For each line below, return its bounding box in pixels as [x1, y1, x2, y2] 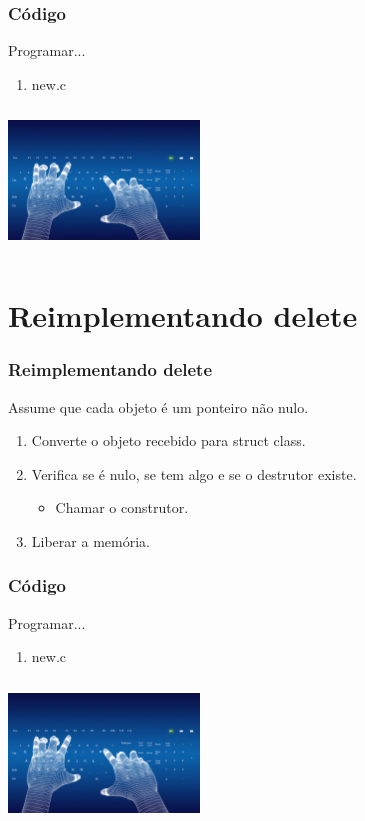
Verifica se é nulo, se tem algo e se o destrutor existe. [31, 463, 357, 484]
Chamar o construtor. [55, 497, 189, 518]
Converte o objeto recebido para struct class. [31, 430, 306, 451]
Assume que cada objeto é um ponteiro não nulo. [8, 396, 309, 417]
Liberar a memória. [31, 530, 150, 551]
